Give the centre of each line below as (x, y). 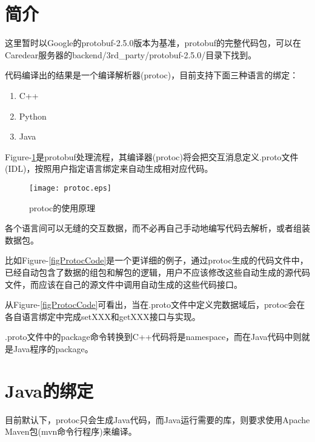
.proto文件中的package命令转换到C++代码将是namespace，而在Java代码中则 (153, 337)
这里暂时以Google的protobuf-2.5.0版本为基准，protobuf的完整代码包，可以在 (153, 43)
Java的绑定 (49, 390)
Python (33, 116)
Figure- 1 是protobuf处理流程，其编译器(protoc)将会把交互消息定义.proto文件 (152, 156)
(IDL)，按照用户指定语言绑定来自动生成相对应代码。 (109, 168)
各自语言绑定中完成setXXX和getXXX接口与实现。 (103, 316)
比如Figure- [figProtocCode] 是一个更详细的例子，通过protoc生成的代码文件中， (157, 260)
